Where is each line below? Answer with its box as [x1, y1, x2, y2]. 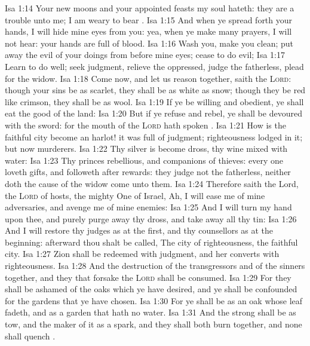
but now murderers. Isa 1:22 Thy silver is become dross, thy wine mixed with [5, 142, 288, 155]
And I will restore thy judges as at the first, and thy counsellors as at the [5, 224, 274, 237]
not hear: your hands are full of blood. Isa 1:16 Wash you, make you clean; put [5, 36, 293, 49]
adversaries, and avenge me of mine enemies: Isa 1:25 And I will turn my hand [5, 201, 292, 213]
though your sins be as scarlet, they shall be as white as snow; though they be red [5, 84, 306, 96]
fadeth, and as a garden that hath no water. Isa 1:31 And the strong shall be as [5, 306, 296, 319]
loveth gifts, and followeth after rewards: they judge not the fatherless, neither [5, 166, 291, 178]
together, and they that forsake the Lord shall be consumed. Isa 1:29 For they [5, 271, 291, 283]
